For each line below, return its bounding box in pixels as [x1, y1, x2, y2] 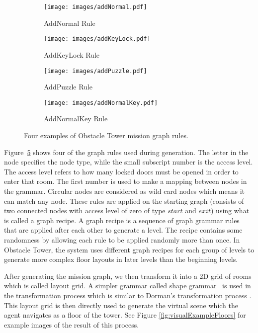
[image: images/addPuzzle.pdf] [44, 67, 147, 75]
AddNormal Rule [44, 17, 95, 28]
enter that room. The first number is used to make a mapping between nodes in [4, 176, 247, 186]
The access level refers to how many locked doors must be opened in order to [4, 166, 239, 176]
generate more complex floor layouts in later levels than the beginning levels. [4, 254, 238, 264]
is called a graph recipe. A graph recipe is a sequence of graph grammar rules [4, 215, 240, 225]
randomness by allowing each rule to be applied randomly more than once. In [4, 234, 240, 245]
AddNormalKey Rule [44, 113, 108, 124]
